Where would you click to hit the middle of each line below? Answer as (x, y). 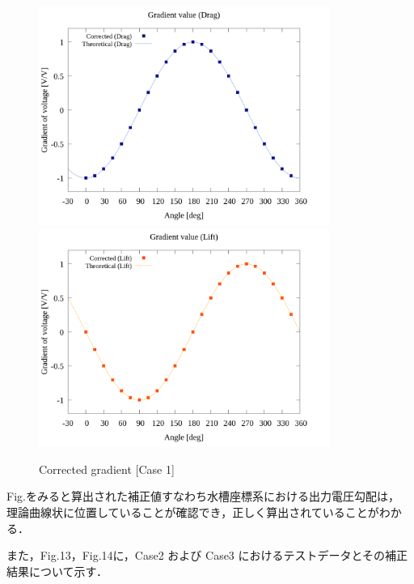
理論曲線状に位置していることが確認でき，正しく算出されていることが (193, 512)
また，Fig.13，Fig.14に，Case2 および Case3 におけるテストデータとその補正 (207, 555)
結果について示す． (57, 571)
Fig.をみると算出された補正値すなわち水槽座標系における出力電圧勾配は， (203, 496)
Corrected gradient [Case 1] (107, 469)
